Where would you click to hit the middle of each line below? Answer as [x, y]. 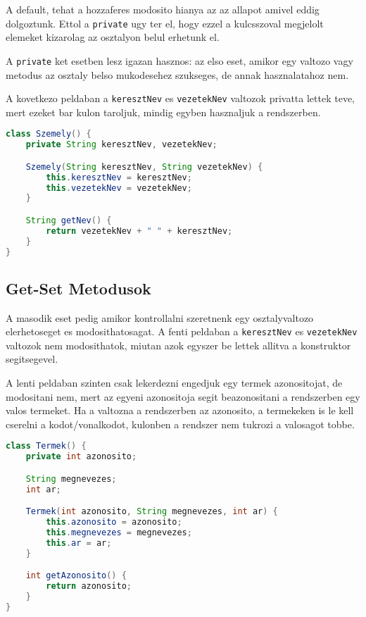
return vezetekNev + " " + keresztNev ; [139, 231]
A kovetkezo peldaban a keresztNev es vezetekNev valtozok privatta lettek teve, [180, 98]
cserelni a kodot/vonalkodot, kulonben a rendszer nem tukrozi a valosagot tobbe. [180, 424]
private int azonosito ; [81, 457]
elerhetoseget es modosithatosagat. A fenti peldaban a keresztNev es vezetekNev [182, 331]
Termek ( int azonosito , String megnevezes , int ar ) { [152, 512]
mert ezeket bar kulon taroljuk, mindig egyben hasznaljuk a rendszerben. [163, 112]
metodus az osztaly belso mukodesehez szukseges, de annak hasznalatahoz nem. [177, 74]
